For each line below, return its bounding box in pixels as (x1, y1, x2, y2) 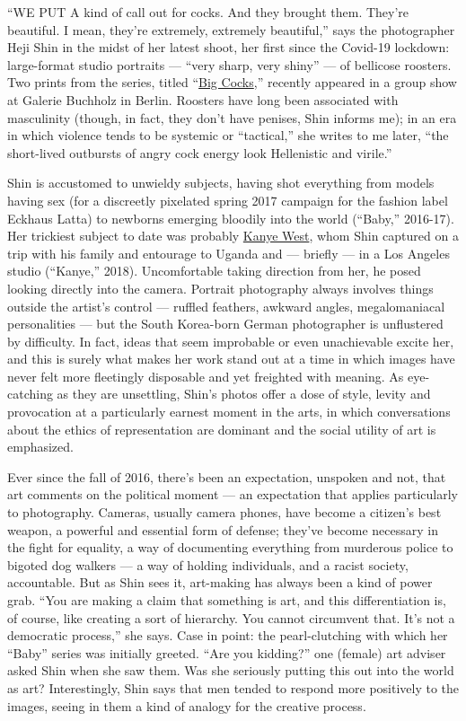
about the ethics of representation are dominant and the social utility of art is (7, 419, 436, 438)
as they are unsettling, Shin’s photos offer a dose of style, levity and (57, 384, 431, 403)
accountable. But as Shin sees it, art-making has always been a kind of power (7, 573, 433, 592)
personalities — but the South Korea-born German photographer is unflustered (7, 314, 444, 333)
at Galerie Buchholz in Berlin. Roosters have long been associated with (7, 90, 399, 109)
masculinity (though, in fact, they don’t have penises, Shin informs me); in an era (7, 108, 457, 127)
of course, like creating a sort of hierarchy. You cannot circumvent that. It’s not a (7, 608, 455, 627)
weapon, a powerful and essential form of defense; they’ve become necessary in (7, 520, 438, 539)
